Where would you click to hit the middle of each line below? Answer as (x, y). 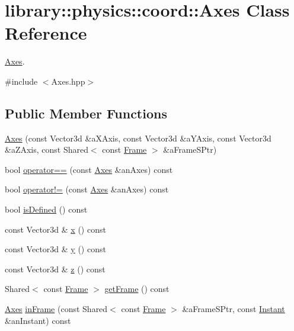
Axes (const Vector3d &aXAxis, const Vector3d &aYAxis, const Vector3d (138, 138)
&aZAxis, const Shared (47, 150)
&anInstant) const (38, 320)
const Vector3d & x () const (55, 229)
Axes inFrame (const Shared (56, 309)
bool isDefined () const (46, 209)
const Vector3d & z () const (55, 269)
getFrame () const (137, 289)
